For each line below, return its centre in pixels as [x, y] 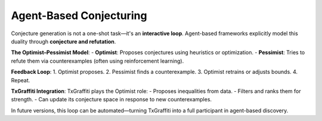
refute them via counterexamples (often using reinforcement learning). [97, 61]
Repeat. [21, 80]
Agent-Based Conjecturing [79, 15]
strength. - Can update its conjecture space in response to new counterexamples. [111, 100]
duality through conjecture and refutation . [64, 41]
